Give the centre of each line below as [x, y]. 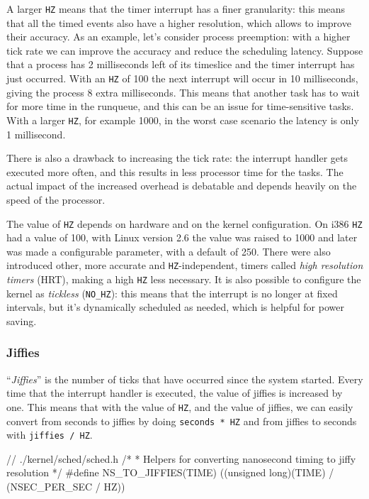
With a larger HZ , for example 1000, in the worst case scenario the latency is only [183, 120]
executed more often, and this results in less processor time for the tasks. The [175, 171]
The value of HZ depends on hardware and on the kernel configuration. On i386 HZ [184, 223]
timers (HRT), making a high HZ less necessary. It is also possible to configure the [184, 279]
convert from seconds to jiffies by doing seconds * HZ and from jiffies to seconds [182, 421]
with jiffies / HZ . [50, 435]
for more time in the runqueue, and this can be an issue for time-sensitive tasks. [180, 106]
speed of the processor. [56, 199]
